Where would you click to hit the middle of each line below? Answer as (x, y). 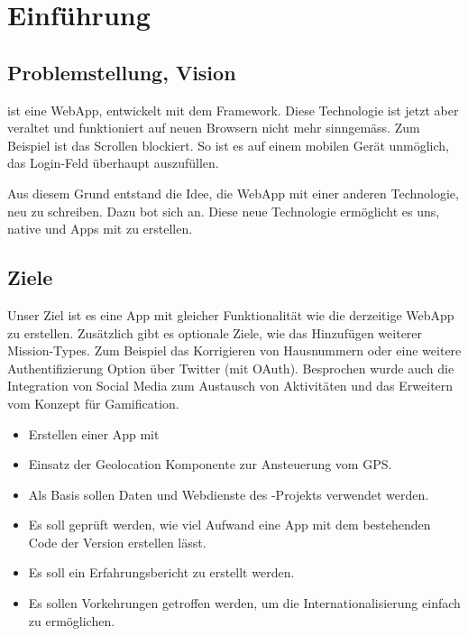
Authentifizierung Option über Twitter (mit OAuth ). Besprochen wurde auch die (231, 368)
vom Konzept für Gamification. (93, 403)
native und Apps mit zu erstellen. (100, 229)
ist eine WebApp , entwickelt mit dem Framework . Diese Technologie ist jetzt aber (233, 110)
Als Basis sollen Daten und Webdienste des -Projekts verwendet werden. (229, 494)
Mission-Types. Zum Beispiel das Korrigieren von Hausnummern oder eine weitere (234, 350)
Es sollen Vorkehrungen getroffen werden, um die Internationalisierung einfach (244, 603)
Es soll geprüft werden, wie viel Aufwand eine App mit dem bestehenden (229, 525)
